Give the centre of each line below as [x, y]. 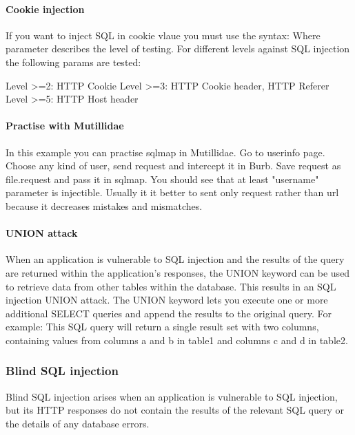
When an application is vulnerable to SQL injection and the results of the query [175, 259]
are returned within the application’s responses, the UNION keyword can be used [178, 272]
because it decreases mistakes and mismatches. [104, 205]
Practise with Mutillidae [65, 126]
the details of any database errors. [78, 423]
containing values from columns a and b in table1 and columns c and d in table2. [177, 340]
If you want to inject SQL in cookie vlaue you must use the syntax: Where [163, 35]
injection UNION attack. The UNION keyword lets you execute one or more [167, 300]
